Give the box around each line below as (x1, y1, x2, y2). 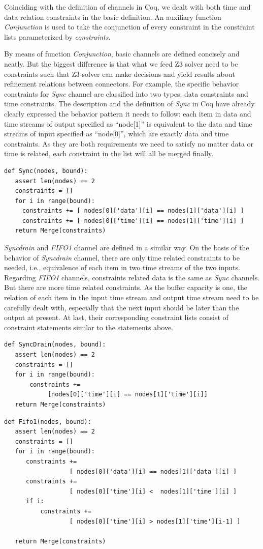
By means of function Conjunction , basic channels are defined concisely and (4, 48, 240, 59)
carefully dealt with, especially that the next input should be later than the (4, 302, 239, 312)
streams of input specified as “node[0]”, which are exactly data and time (4, 128, 229, 139)
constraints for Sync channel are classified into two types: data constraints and (4, 88, 248, 99)
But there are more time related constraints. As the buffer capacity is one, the (4, 282, 248, 293)
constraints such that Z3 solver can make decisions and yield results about (4, 68, 235, 79)
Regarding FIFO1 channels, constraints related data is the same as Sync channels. (4, 272, 260, 282)
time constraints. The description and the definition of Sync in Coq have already (4, 98, 255, 109)
